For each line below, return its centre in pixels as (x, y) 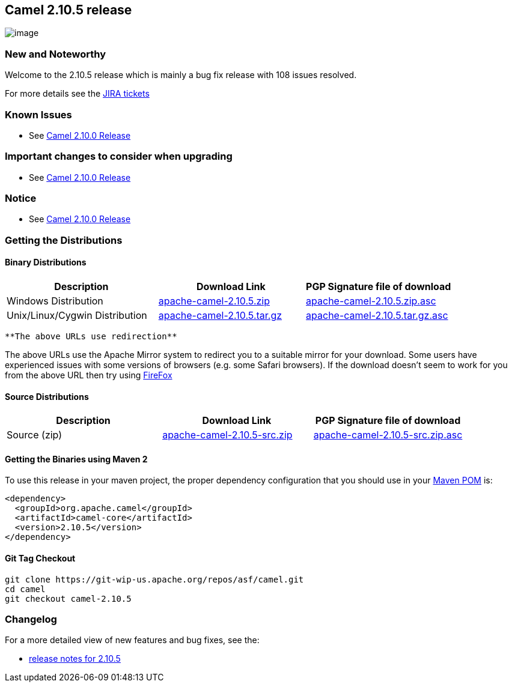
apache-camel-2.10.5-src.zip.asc (388, 435)
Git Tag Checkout (40, 558)
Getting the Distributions (64, 240)
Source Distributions (47, 396)
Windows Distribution (55, 301)
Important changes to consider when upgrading (119, 156)
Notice (21, 198)
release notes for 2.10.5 (75, 659)
